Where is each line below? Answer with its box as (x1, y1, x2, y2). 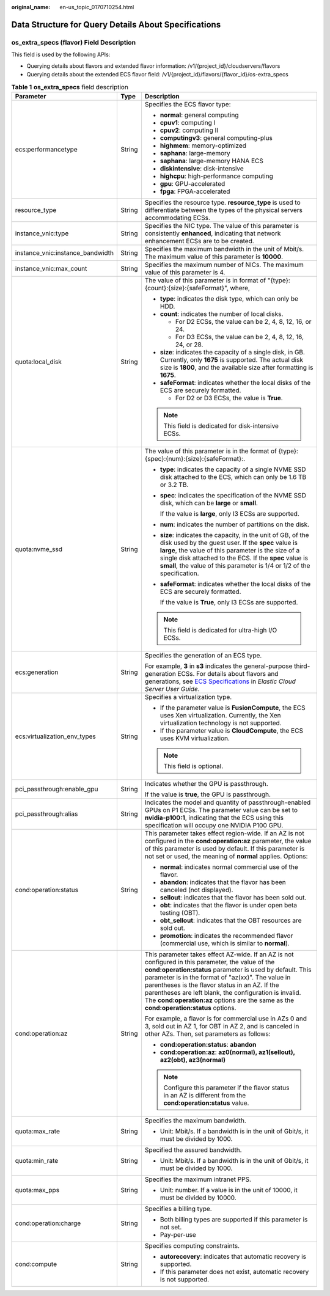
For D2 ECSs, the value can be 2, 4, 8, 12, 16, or (175, 317, 312, 326)
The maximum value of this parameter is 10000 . (144, 252, 284, 261)
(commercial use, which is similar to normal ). (159, 939, 290, 947)
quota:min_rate (15, 1156, 59, 1165)
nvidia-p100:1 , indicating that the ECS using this (144, 813, 284, 822)
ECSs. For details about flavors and (177, 669, 279, 678)
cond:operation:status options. (144, 1003, 237, 1012)
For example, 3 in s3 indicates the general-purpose (144, 662, 293, 670)
